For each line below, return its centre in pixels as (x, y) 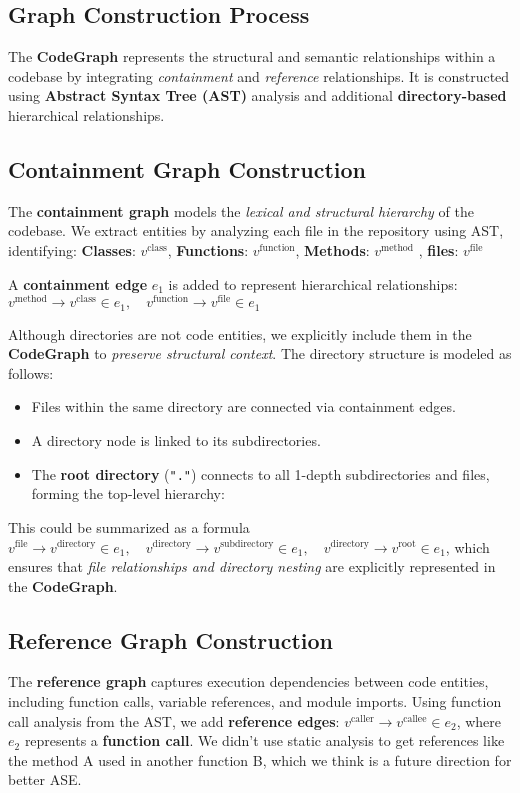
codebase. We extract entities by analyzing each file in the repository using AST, (256, 230)
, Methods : (332, 249)
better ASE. (45, 779)
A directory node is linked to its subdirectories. (176, 440)
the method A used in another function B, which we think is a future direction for (260, 759)
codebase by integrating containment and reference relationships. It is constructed (259, 75)
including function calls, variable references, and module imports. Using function (255, 701)
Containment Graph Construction (187, 168)
